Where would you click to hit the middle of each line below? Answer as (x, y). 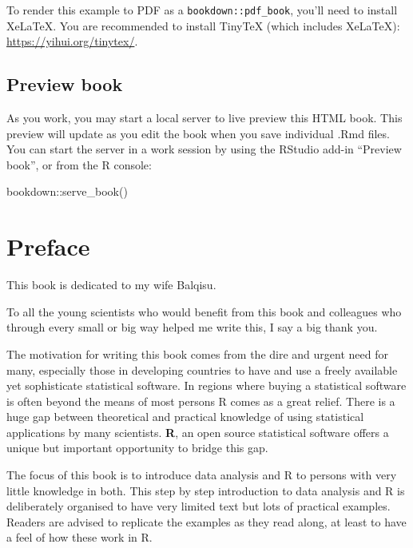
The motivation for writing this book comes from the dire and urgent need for (197, 353)
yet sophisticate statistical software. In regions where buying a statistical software (206, 385)
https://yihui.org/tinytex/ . (72, 41)
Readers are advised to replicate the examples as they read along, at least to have (206, 521)
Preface (48, 246)
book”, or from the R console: (79, 164)
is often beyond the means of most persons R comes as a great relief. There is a (201, 401)
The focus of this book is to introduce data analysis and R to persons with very (202, 475)
